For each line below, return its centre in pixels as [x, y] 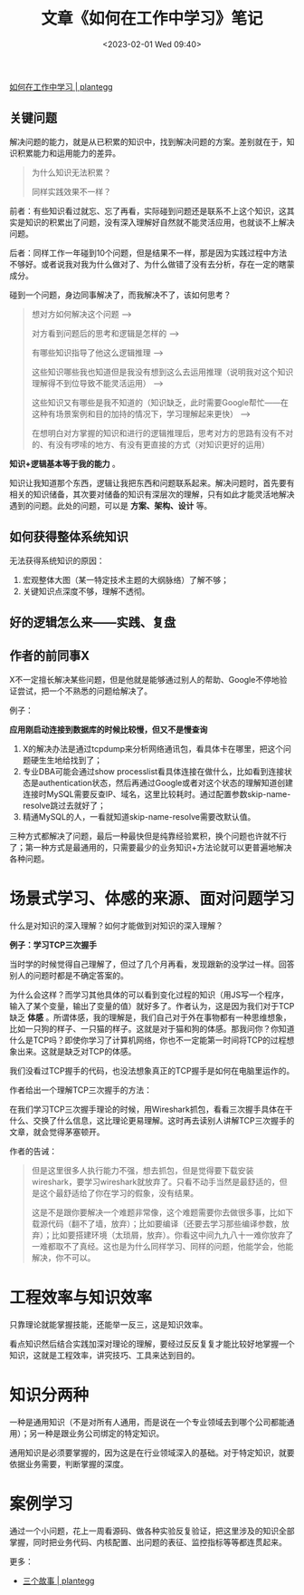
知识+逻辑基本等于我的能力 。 [65, 463]
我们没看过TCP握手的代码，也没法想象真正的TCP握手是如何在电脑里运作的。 [152, 1070]
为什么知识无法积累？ [71, 172]
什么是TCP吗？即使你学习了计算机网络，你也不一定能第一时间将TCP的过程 [148, 1040]
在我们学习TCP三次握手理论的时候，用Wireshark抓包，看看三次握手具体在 [147, 1109]
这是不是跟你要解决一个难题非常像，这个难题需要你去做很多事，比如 [158, 1212]
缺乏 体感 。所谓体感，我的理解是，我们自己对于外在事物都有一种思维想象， [150, 1017]
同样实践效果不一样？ [71, 191]
